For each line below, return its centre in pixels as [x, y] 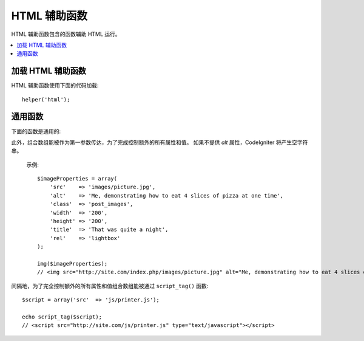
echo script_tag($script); [62, 317]
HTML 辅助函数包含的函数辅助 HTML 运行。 [66, 34]
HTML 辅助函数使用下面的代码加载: [55, 86]
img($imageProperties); [72, 263]
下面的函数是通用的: [36, 131]
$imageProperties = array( [77, 179]
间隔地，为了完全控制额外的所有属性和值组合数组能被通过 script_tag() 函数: [110, 286]
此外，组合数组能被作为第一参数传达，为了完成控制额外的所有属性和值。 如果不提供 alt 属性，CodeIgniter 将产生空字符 [160, 142]
